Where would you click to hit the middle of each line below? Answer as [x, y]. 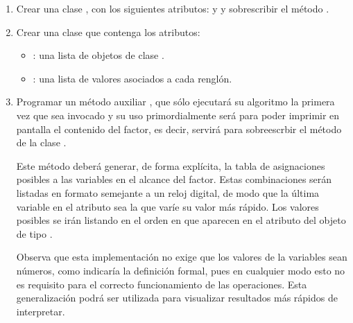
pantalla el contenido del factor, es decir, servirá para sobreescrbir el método [179, 129]
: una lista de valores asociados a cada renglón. [132, 78]
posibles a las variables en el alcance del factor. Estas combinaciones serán [174, 179]
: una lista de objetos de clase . [98, 55]
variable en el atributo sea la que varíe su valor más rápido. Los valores [167, 206]
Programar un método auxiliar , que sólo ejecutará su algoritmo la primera [175, 102]
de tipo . [34, 233]
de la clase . [41, 142]
